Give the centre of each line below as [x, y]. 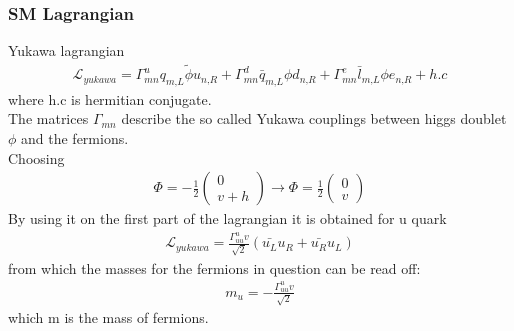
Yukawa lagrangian [66, 50]
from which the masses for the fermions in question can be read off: [214, 267]
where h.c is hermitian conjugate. [110, 98]
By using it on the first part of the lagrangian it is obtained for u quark [227, 218]
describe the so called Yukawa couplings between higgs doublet [314, 118]
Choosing [36, 157]
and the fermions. [75, 138]
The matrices [48, 118]
